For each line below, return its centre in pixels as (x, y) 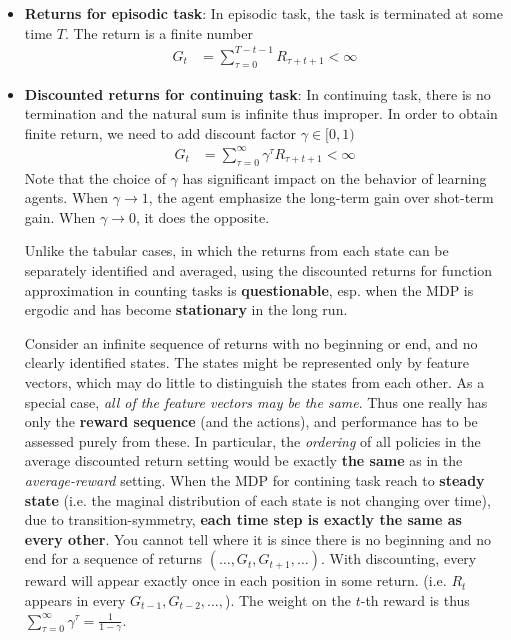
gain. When (60, 216)
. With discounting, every (398, 558)
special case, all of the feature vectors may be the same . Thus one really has (256, 401)
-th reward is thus (415, 599)
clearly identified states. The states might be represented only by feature (247, 362)
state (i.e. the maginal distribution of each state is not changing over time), (257, 499)
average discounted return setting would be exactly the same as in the (243, 460)
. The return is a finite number (158, 32)
